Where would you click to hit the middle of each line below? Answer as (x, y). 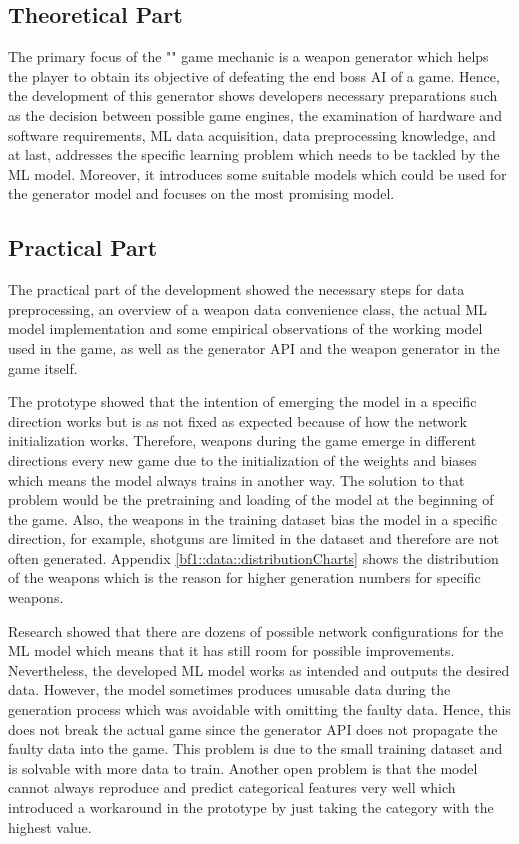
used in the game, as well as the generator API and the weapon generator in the (254, 347)
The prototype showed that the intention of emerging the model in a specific (242, 401)
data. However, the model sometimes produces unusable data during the (229, 689)
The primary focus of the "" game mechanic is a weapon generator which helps (248, 56)
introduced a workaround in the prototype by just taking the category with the (251, 807)
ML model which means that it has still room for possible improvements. (231, 650)
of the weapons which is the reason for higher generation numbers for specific (244, 577)
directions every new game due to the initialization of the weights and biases (242, 459)
